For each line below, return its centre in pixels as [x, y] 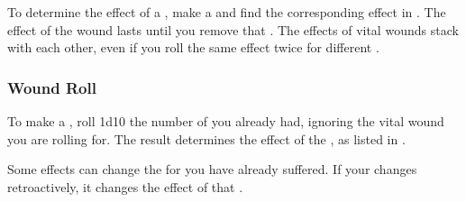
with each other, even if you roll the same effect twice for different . [193, 47]
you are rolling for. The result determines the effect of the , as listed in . [206, 138]
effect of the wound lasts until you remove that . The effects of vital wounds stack [233, 29]
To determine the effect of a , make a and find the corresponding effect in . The [227, 12]
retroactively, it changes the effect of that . [125, 186]
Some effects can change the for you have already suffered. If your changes [212, 169]
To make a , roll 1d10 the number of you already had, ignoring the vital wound [226, 121]
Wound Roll [52, 87]
